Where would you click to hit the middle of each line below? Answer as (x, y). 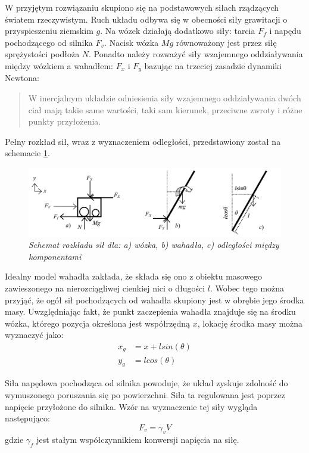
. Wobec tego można (247, 288)
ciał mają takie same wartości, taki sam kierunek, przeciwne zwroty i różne (165, 109)
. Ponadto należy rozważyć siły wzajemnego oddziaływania (196, 54)
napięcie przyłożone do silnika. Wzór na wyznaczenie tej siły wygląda (131, 406)
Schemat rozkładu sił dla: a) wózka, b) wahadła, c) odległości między (154, 245)
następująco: (27, 418)
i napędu (285, 31)
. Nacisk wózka (132, 42)
